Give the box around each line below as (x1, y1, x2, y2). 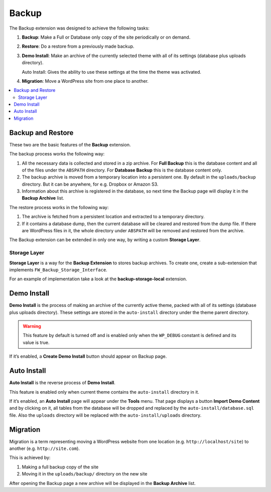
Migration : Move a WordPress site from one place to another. (22, 78, 149, 84)
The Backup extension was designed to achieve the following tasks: (9, 25, 150, 31)
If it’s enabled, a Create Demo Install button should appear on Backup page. (9, 354, 167, 360)
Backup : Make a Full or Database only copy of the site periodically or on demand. (22, 34, 191, 40)
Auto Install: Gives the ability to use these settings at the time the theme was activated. (22, 69, 202, 75)
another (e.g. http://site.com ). (9, 445, 80, 451)
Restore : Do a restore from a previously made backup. (22, 43, 134, 50)
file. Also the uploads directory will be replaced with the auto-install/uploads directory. (9, 412, 202, 418)
